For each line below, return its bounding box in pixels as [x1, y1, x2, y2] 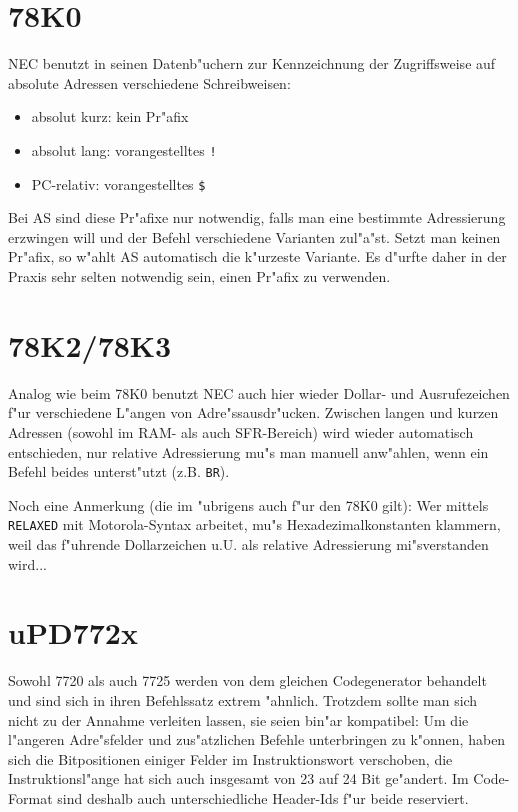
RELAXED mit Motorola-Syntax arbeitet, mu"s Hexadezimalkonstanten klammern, [8, 514, 501, 535]
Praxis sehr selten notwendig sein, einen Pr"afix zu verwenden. [8, 266, 391, 286]
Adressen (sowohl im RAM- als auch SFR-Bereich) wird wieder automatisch [8, 421, 474, 442]
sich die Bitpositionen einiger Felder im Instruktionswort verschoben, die [8, 748, 453, 769]
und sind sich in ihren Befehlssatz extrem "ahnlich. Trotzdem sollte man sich [8, 689, 478, 710]
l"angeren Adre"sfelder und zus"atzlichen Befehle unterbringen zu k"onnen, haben [8, 729, 506, 750]
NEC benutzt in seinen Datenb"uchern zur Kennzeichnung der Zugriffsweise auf [8, 53, 496, 74]
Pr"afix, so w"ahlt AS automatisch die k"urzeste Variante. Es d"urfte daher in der [8, 246, 507, 267]
